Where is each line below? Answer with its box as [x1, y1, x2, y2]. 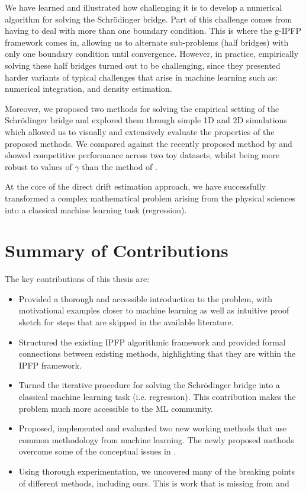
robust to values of [5, 160, 72, 172]
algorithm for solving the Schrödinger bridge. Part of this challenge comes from [5, 12, 292, 25]
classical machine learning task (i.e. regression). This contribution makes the [18, 390, 296, 402]
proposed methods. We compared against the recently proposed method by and [5, 137, 292, 149]
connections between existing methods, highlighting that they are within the [18, 347, 296, 360]
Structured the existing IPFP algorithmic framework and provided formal [18, 335, 286, 348]
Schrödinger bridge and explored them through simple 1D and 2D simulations [5, 114, 287, 126]
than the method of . [82, 160, 157, 172]
